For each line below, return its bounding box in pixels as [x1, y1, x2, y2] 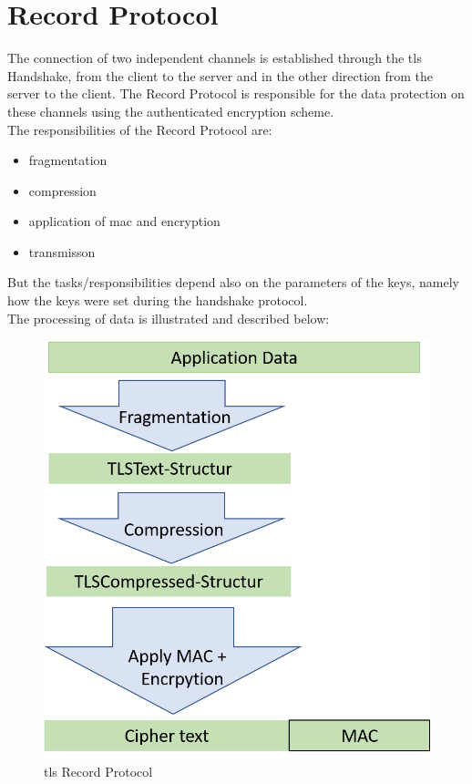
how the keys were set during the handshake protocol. [7, 291, 308, 310]
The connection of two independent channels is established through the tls [7, 48, 422, 67]
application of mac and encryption [28, 211, 221, 231]
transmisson [28, 242, 96, 261]
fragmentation [28, 150, 108, 170]
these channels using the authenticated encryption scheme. [7, 101, 334, 120]
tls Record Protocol [44, 761, 153, 780]
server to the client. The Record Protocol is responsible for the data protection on [7, 84, 465, 103]
